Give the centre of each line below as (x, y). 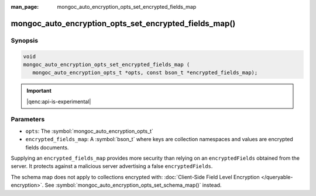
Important (39, 91)
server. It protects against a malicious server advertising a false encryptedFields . (112, 166)
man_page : (25, 7)
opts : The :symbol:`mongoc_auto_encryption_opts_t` (89, 131)
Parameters (28, 120)
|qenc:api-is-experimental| (59, 101)
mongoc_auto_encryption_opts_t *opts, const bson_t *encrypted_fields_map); (145, 73)
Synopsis (24, 40)
